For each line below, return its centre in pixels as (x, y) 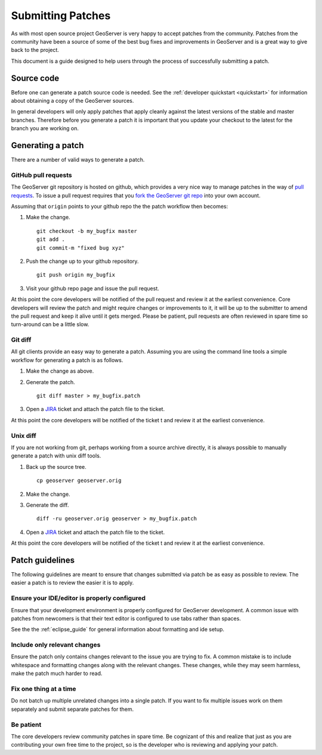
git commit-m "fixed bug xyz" (81, 248)
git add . (51, 240)
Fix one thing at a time (44, 689)
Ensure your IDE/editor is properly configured (78, 599)
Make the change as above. (60, 371)
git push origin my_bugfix (76, 275)
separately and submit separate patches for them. (72, 709)
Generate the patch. (50, 382)
